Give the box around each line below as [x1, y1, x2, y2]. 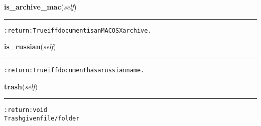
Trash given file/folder [4, 114, 80, 122]
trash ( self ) [4, 81, 38, 91]
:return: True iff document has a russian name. [4, 66, 145, 74]
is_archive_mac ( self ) [4, 2, 77, 12]
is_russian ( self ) [4, 41, 56, 52]
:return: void [4, 106, 47, 114]
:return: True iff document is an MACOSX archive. [4, 27, 152, 34]
